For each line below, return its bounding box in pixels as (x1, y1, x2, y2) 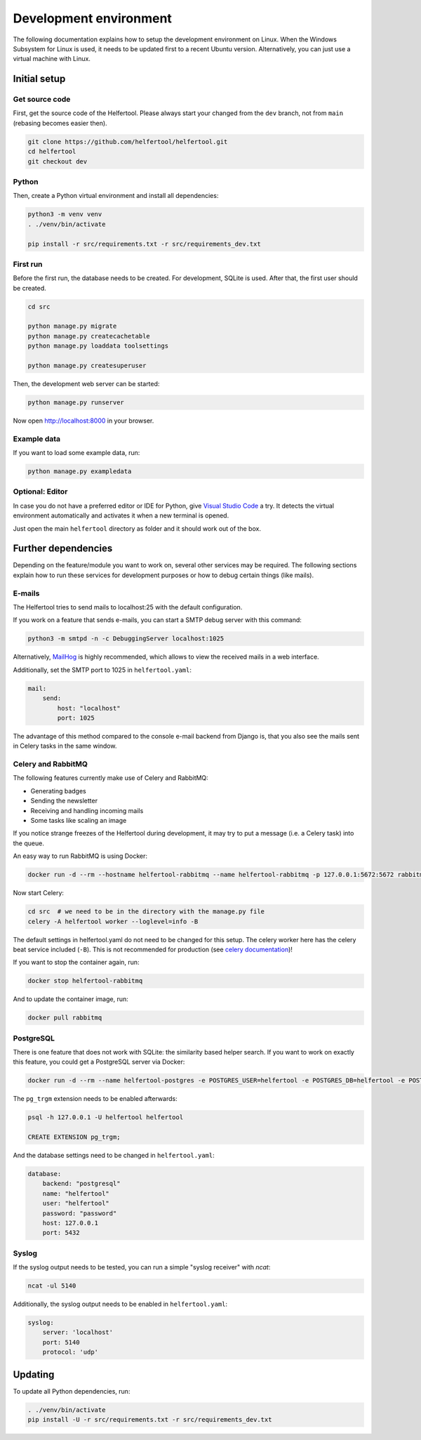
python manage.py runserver (27, 398, 124, 407)
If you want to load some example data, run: (13, 449, 140, 457)
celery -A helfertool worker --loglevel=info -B (27, 917, 199, 925)
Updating (13, 1368, 55, 1380)
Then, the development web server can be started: (13, 379, 160, 388)
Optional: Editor (13, 487, 68, 496)
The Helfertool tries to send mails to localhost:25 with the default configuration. (13, 603, 243, 612)
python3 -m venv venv (27, 211, 102, 218)
